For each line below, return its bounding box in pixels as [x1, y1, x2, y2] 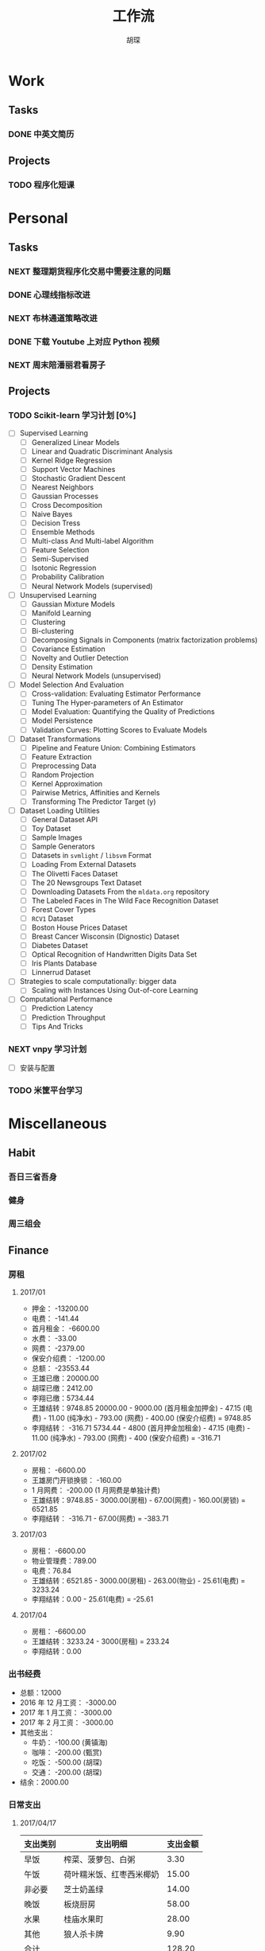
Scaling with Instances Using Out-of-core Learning [31, 985, 198, 995]
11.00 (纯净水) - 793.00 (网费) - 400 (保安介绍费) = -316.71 [31, 1433, 221, 1442]
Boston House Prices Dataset [31, 923, 128, 932]
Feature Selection [31, 545, 90, 555]
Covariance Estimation [31, 644, 106, 654]
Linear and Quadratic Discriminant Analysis [31, 447, 173, 456]
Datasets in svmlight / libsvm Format [31, 851, 152, 860]
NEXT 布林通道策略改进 [8, 312, 98, 323]
